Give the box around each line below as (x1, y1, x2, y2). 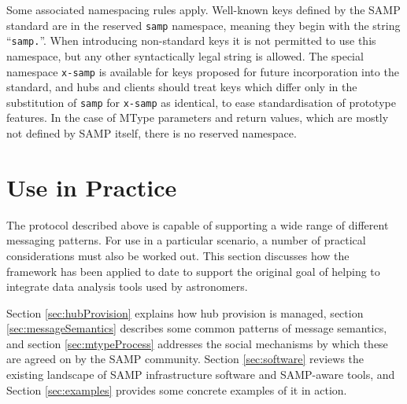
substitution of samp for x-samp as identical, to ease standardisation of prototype (6, 94, 396, 110)
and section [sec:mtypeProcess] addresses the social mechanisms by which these (6, 335, 388, 351)
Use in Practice (6, 171, 177, 203)
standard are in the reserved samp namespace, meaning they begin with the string (6, 17, 401, 33)
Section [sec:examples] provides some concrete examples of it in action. (6, 381, 347, 398)
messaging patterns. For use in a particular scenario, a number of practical (6, 232, 366, 248)
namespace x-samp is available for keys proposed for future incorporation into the (6, 63, 399, 79)
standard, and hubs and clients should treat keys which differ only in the (6, 79, 357, 95)
